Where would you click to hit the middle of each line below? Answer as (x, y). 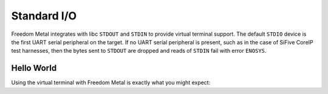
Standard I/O (44, 16)
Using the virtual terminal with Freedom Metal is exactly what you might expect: (111, 82)
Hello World (34, 68)
